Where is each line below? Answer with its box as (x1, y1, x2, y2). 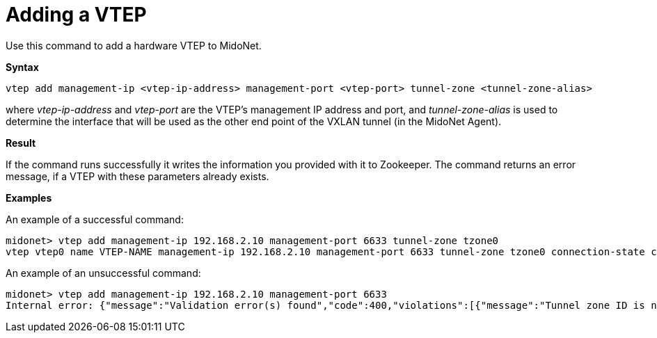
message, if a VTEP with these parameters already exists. (6, 170, 269, 182)
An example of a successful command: (6, 213, 184, 225)
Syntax (6, 61, 39, 73)
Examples (6, 191, 52, 204)
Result (6, 136, 36, 149)
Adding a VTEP (6, 3, 147, 26)
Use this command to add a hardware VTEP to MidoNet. (6, 39, 262, 51)
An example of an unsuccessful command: (6, 266, 201, 279)
